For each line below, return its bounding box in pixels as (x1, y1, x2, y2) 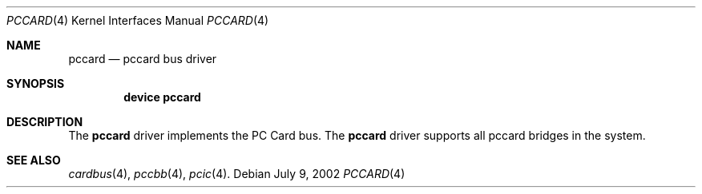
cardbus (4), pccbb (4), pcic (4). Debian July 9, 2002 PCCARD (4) (68, 167, 405, 180)
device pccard (123, 90, 201, 104)
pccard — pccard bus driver (68, 52, 217, 65)
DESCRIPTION (6, 115, 83, 129)
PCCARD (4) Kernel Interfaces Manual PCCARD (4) (6, 14, 269, 27)
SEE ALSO (6, 153, 61, 167)
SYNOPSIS (6, 77, 65, 90)
